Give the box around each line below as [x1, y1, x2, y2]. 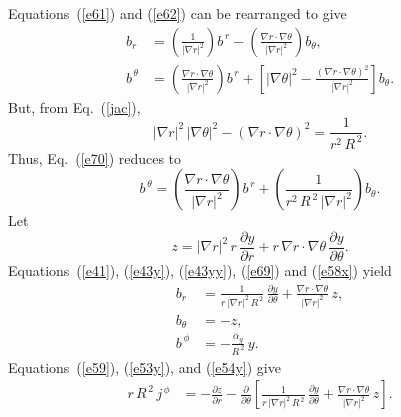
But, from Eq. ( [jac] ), [8, 96, 141, 117]
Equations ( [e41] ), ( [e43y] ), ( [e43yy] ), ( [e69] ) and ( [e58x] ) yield [8, 259, 392, 280]
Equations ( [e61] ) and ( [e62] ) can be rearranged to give [8, 3, 347, 23]
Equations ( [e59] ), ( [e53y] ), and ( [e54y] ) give [8, 356, 281, 377]
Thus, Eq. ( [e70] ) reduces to [8, 147, 182, 168]
